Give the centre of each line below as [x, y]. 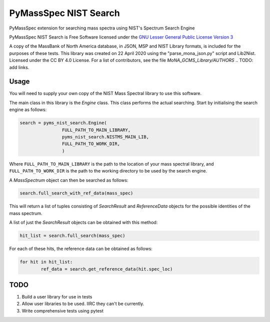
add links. [19, 67]
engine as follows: [28, 109]
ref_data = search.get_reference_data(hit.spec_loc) [107, 269]
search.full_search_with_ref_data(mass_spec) [76, 193]
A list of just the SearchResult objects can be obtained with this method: [83, 222]
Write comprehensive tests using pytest [62, 310]
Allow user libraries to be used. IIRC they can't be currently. [83, 304]
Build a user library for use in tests [57, 297]
